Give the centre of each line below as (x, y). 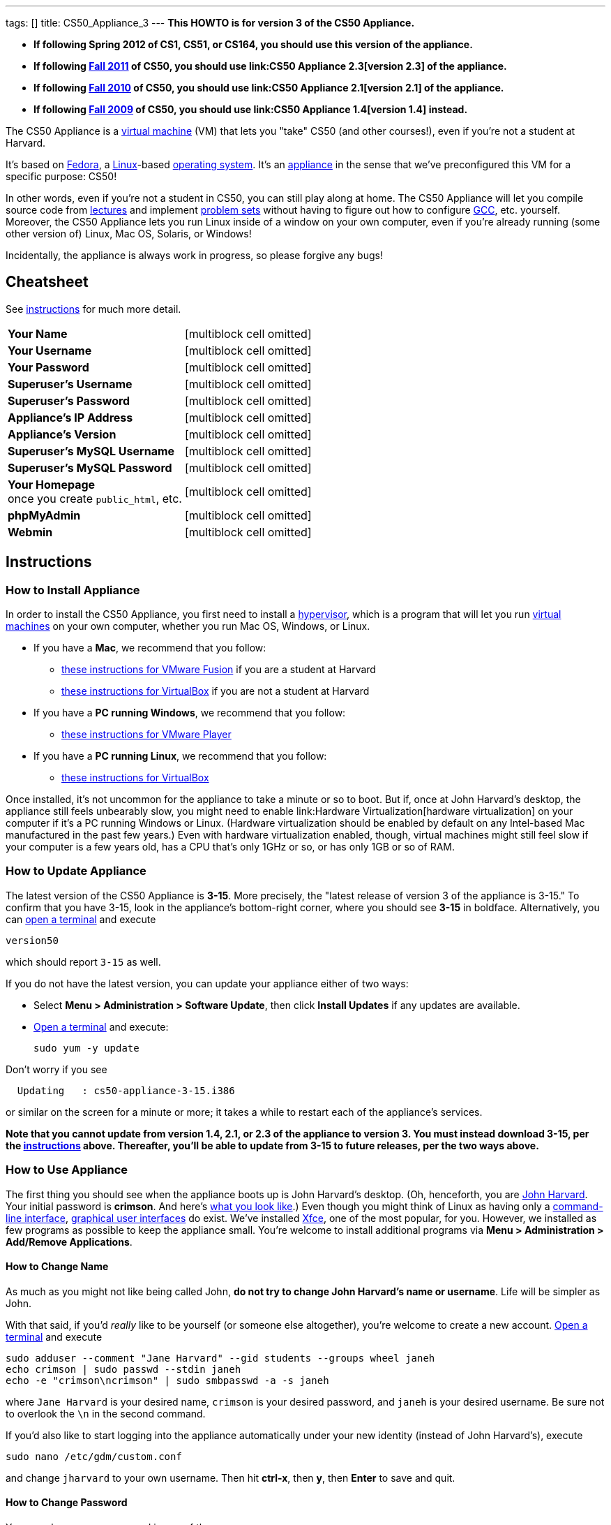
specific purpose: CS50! (61, 176)
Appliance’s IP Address (70, 417)
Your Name (38, 333)
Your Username (50, 350)
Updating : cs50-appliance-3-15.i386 (126, 1090)
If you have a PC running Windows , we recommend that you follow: (190, 713)
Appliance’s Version (62, 434)
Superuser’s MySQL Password (90, 467)
